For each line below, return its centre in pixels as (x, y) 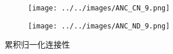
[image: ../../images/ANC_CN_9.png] (99, 8)
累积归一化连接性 (37, 44)
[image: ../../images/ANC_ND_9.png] (99, 26)
